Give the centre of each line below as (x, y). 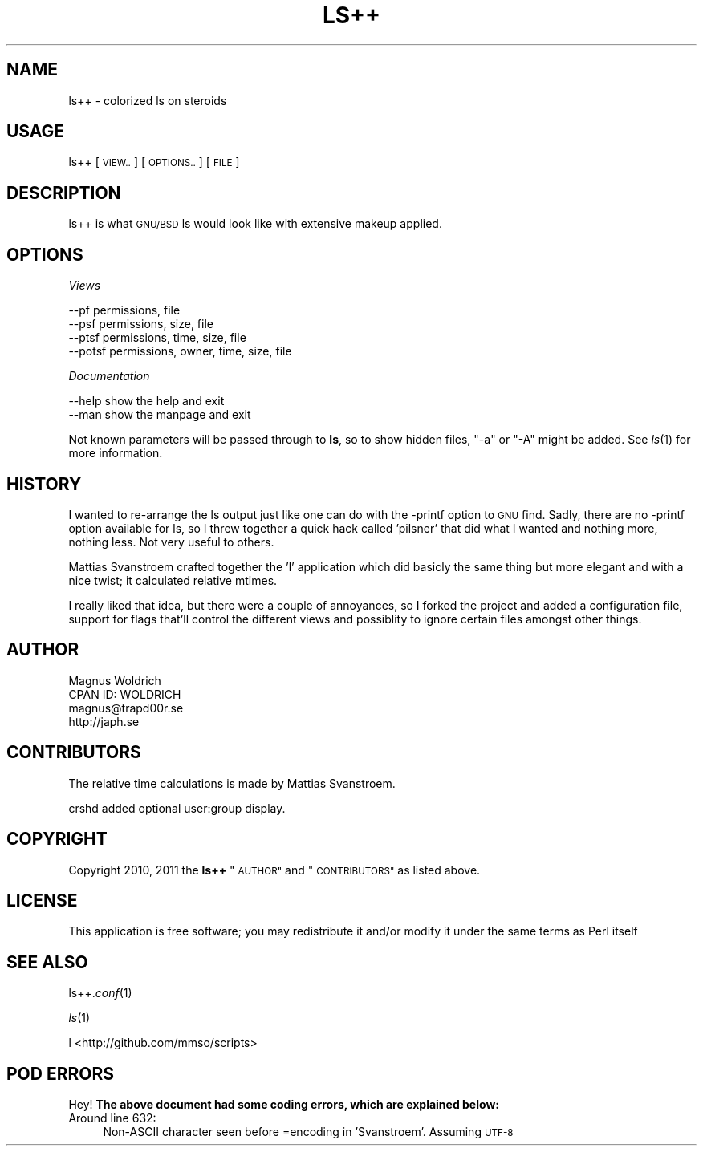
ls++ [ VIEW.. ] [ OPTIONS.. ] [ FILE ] (154, 162)
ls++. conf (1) (100, 993)
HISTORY (44, 484)
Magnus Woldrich (115, 680)
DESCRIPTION (64, 193)
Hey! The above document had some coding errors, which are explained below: (284, 1105)
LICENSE (42, 900)
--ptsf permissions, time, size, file (157, 338)
